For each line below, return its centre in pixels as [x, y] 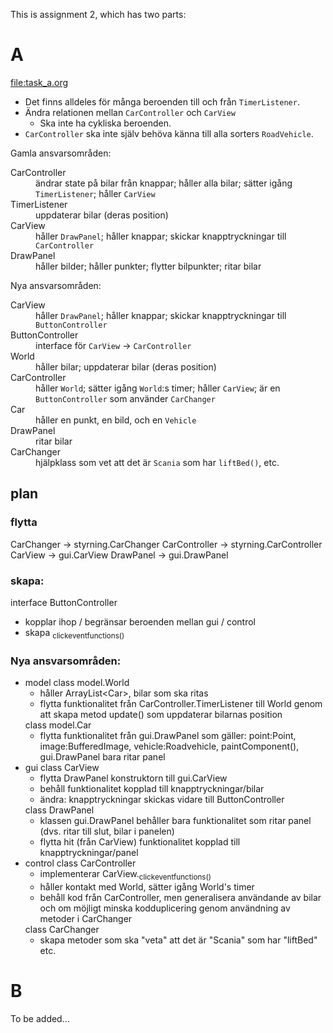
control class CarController [80, 863]
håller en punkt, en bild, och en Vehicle [116, 420]
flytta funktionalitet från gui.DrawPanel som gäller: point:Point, [168, 736]
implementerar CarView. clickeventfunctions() [125, 875]
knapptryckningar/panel [89, 853]
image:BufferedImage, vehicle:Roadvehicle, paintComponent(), [169, 746]
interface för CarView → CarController [113, 345]
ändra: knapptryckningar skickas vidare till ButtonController [162, 800]
